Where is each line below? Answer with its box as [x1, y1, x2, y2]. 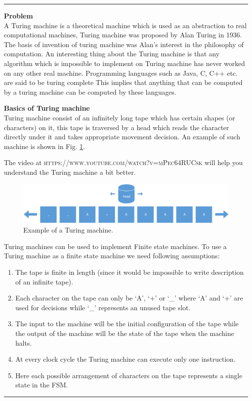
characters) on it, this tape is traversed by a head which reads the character [4, 122, 229, 132]
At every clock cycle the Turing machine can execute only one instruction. [15, 354, 236, 364]
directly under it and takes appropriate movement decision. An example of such [4, 132, 240, 142]
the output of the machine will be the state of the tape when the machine [15, 328, 234, 338]
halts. [15, 337, 32, 348]
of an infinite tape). [15, 276, 73, 286]
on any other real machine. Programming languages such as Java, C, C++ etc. [4, 67, 238, 78]
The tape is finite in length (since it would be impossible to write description [15, 267, 244, 277]
